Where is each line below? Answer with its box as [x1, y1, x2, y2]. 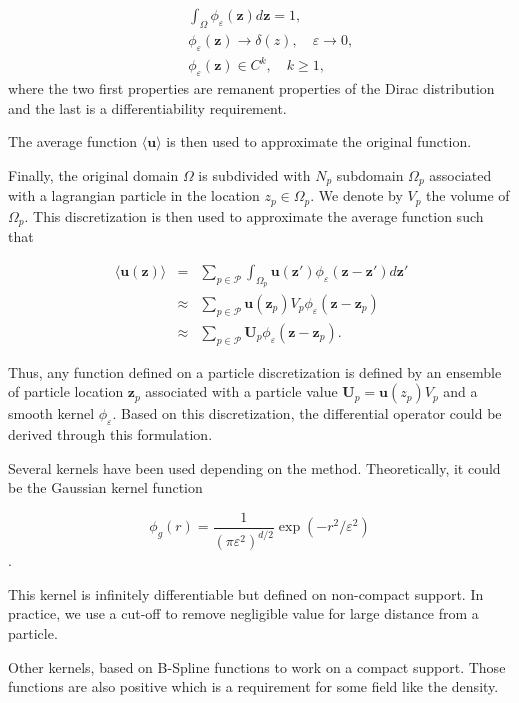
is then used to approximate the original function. [166, 131, 472, 152]
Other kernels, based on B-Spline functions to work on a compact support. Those [8, 656, 506, 677]
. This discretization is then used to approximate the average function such [24, 205, 484, 226]
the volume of [426, 185, 510, 206]
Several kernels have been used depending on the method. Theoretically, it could [8, 457, 501, 478]
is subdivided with [198, 164, 311, 185]
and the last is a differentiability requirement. [8, 97, 287, 118]
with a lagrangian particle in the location [8, 185, 260, 206]
